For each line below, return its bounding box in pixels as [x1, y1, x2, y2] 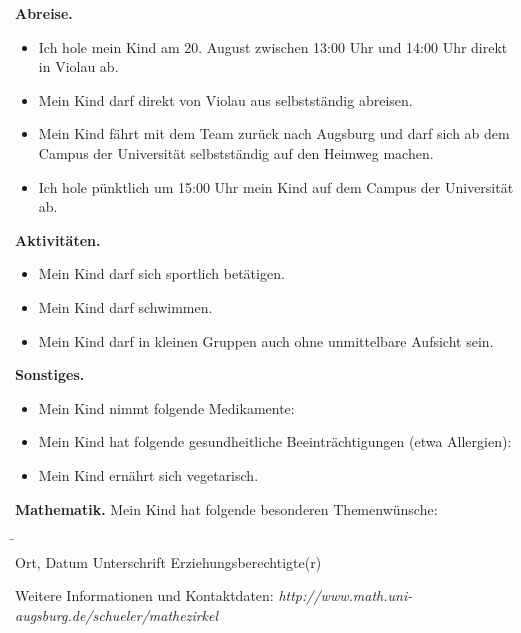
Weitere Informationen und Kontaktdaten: [15, 585, 274, 606]
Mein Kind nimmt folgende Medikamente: [38, 397, 295, 418]
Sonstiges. [15, 364, 85, 385]
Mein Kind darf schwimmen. [38, 296, 213, 317]
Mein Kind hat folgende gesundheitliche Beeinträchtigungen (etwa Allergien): [38, 431, 512, 452]
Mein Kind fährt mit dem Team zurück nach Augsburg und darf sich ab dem [38, 123, 510, 144]
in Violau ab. [38, 56, 119, 77]
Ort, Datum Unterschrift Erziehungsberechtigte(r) [15, 551, 322, 572]
